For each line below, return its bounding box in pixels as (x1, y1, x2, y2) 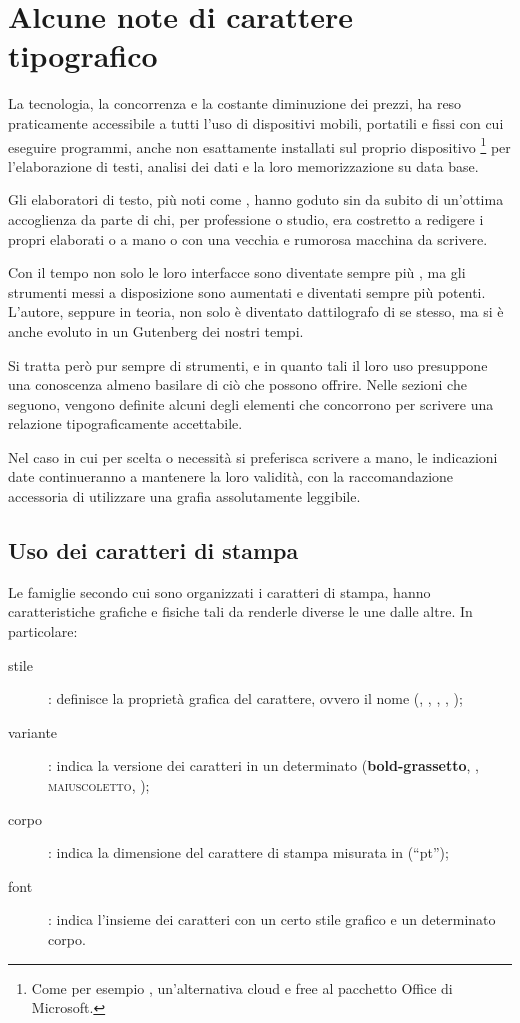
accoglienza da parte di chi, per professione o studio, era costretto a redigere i (8, 208, 484, 229)
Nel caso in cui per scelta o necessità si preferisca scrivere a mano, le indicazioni (8, 446, 498, 467)
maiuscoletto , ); (48, 775, 150, 796)
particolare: (8, 621, 78, 642)
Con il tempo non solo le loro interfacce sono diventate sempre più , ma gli (8, 262, 466, 283)
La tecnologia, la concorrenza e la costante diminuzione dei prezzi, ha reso (8, 93, 462, 114)
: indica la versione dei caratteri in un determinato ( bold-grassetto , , (48, 755, 479, 776)
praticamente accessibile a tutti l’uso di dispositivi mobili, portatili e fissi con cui (8, 112, 504, 133)
